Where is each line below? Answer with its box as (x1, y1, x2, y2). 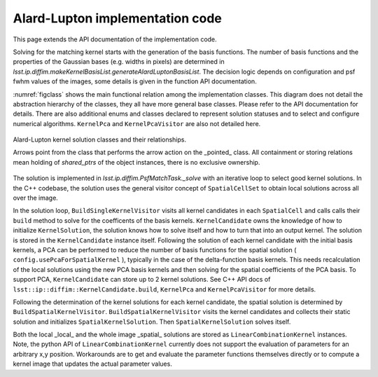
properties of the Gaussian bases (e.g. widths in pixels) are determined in (13, 57, 225, 66)
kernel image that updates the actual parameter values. (13, 359, 173, 368)
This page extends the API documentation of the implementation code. (13, 35, 217, 43)
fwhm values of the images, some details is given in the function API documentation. (13, 77, 257, 85)
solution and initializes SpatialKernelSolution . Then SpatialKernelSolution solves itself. (13, 317, 291, 326)
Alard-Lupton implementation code (13, 11, 222, 26)
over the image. (13, 193, 59, 203)
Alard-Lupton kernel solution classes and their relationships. (13, 135, 187, 144)
